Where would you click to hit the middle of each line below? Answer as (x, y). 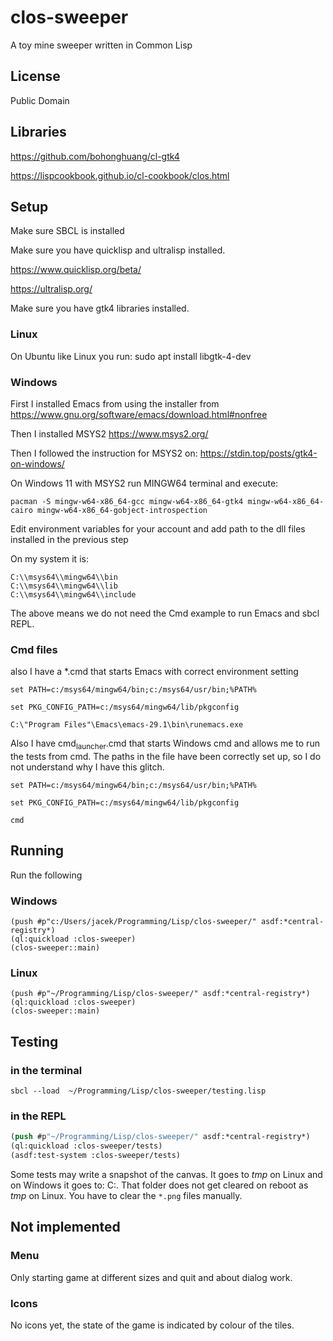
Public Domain (40, 100)
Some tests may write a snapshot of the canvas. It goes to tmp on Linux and (166, 1175)
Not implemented (65, 1227)
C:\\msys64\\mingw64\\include (73, 594)
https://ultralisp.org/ (51, 289)
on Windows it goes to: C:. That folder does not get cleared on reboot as (159, 1185)
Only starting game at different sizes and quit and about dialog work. (151, 1277)
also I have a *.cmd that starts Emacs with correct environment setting (154, 672)
